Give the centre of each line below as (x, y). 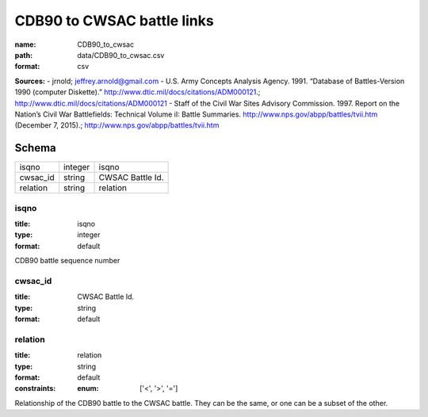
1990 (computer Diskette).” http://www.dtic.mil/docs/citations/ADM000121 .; (138, 92)
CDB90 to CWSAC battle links (114, 21)
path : (24, 55)
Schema (36, 148)
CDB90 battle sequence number (67, 261)
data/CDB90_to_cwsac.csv (121, 55)
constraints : (35, 388)
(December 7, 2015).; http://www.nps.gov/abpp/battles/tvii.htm (117, 125)
